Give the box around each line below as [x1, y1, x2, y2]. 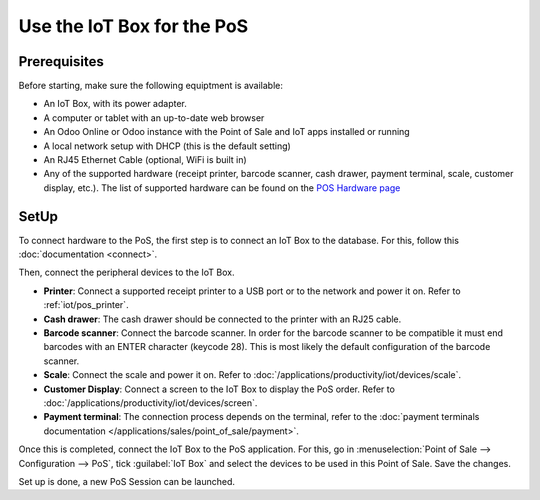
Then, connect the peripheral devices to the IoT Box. [18, 266, 235, 279]
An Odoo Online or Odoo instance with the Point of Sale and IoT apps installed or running [43, 126, 410, 138]
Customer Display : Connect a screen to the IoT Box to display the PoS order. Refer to [43, 383, 395, 395]
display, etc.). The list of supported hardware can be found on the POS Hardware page [43, 181, 401, 194]
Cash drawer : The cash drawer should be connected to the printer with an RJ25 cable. [43, 313, 402, 325]
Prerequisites [18, 53, 104, 70]
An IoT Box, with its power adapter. [43, 98, 187, 110]
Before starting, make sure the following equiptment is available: [18, 80, 284, 92]
